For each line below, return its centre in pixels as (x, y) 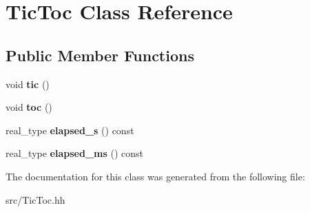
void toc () (29, 107)
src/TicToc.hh (35, 199)
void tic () (28, 84)
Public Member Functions (100, 55)
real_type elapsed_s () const (70, 130)
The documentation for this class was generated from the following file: (155, 176)
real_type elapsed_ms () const (75, 153)
